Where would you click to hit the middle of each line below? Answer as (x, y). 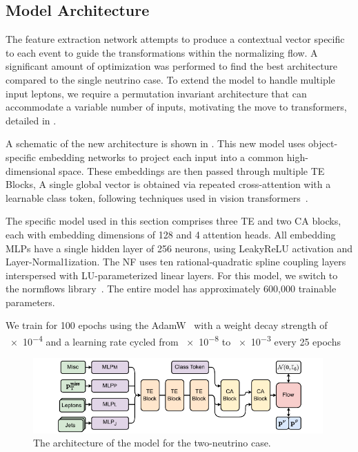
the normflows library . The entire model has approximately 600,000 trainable (171, 289)
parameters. (30, 302)
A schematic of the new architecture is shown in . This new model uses (156, 143)
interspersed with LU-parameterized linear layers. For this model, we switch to (172, 275)
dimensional (31, 170)
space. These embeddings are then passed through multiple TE (192, 170)
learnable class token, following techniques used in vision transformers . (157, 197)
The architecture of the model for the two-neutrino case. (152, 443)
